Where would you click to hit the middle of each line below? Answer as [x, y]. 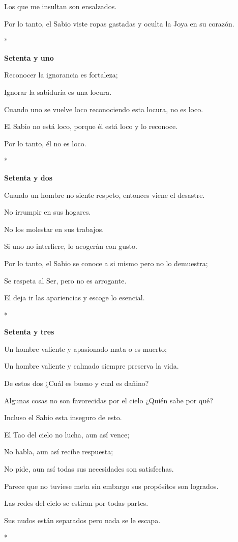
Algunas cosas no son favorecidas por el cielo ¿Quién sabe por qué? [109, 400]
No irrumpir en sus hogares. [48, 212]
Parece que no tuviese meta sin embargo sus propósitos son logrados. [111, 486]
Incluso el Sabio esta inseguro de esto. [63, 417]
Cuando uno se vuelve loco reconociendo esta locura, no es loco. [104, 109]
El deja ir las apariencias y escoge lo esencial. [75, 298]
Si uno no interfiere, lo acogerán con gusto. [71, 246]
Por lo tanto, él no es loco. [45, 143]
